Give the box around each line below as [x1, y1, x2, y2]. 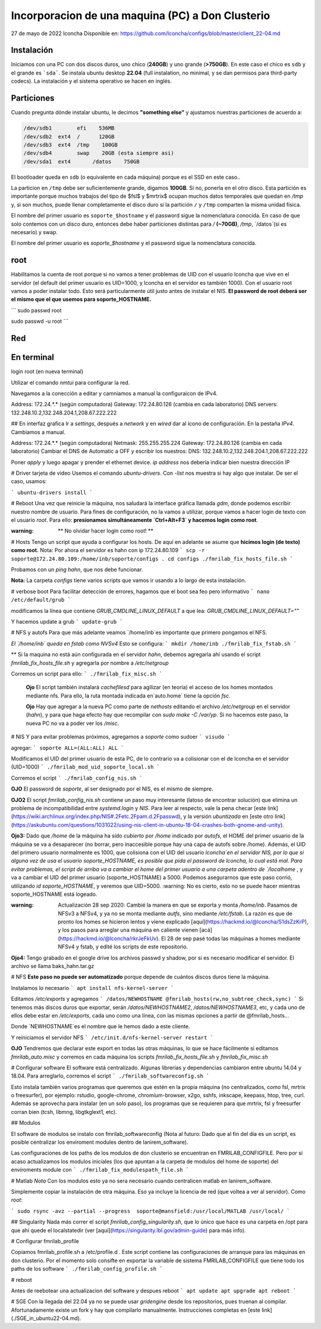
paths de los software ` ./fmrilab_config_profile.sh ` [11, 1265, 163, 1272]
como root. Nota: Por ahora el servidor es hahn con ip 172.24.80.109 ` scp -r [11, 547, 205, 554]
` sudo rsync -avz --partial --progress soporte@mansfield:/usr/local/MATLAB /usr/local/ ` [11, 1207, 291, 1215]
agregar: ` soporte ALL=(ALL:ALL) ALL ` [11, 744, 124, 751]
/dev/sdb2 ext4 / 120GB [23, 133, 115, 140]
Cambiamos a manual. [11, 428, 65, 435]
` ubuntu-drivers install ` [11, 489, 93, 496]
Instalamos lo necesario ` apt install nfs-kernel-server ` [11, 984, 175, 991]
